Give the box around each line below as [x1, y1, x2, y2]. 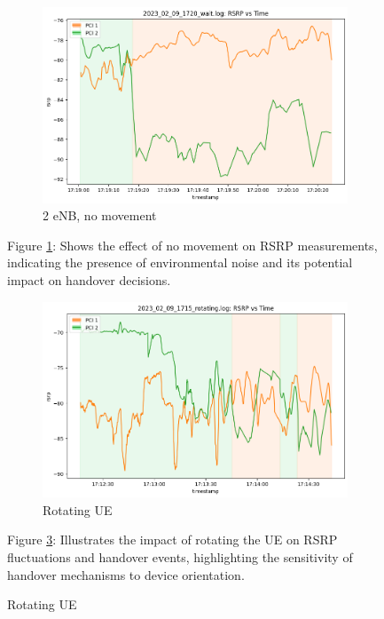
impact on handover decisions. [7, 270, 171, 289]
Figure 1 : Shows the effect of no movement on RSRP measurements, [7, 235, 378, 254]
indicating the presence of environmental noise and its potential [7, 253, 353, 272]
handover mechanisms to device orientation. [7, 565, 245, 583]
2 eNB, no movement [43, 206, 157, 225]
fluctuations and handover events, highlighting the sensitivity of [7, 547, 353, 566]
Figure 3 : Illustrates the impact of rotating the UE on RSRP [7, 530, 338, 549]
